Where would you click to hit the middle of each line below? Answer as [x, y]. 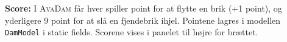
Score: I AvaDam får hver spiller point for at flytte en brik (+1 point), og [143, 8]
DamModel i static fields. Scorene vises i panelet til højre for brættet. [132, 32]
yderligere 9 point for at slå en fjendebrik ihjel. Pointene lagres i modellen [143, 20]
